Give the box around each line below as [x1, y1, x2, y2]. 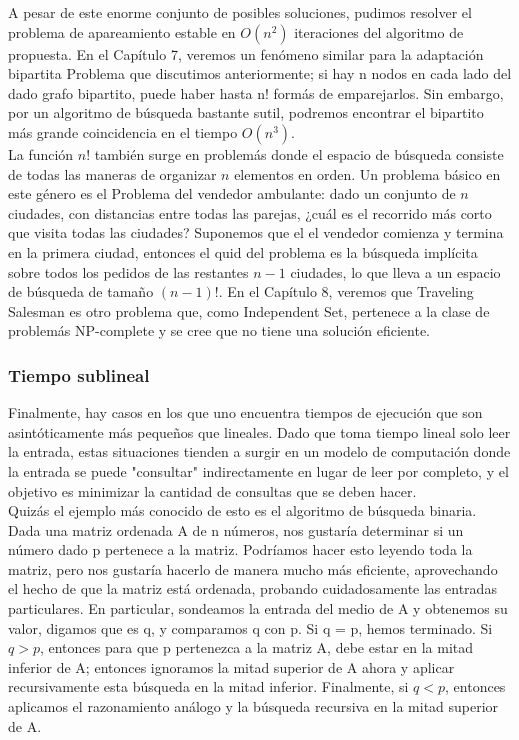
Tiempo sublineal [8, 362, 150, 387]
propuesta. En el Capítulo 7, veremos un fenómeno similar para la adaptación [8, 43, 484, 64]
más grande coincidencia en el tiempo [8, 121, 238, 142]
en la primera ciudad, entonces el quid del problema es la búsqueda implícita [8, 241, 478, 262]
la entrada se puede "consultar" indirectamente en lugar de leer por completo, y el [8, 460, 509, 481]
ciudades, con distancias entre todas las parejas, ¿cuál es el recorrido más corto [8, 202, 492, 223]
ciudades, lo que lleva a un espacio [290, 261, 501, 282]
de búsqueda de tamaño [8, 281, 154, 302]
